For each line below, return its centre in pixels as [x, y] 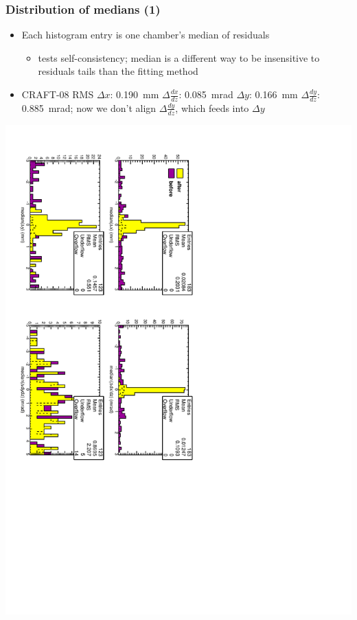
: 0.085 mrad [206, 94]
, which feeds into [212, 107]
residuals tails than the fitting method [118, 71]
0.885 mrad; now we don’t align [89, 107]
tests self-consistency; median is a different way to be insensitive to [179, 57]
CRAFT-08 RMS [58, 94]
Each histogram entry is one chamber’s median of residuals [146, 35]
